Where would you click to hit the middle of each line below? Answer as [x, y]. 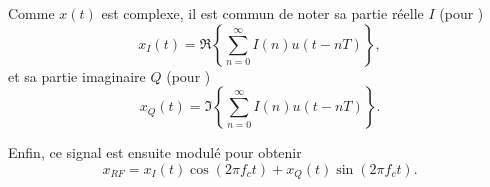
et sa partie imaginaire [77, 75]
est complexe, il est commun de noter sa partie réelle [262, 13]
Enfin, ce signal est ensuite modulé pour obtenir [155, 152]
